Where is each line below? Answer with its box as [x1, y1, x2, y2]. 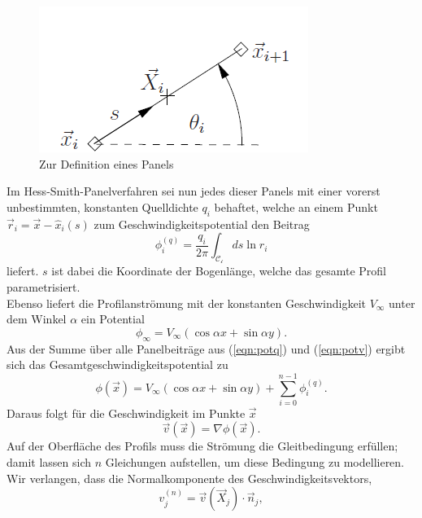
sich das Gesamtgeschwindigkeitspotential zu [7, 356, 228, 373]
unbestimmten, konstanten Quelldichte [7, 198, 198, 215]
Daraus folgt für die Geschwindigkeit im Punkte [7, 404, 246, 421]
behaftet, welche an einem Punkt [214, 198, 378, 215]
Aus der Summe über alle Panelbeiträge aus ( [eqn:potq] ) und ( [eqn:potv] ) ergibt [7, 340, 406, 357]
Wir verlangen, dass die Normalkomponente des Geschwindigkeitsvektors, [7, 469, 372, 486]
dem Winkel [7, 310, 67, 327]
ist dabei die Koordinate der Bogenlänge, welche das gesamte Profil [51, 262, 387, 279]
